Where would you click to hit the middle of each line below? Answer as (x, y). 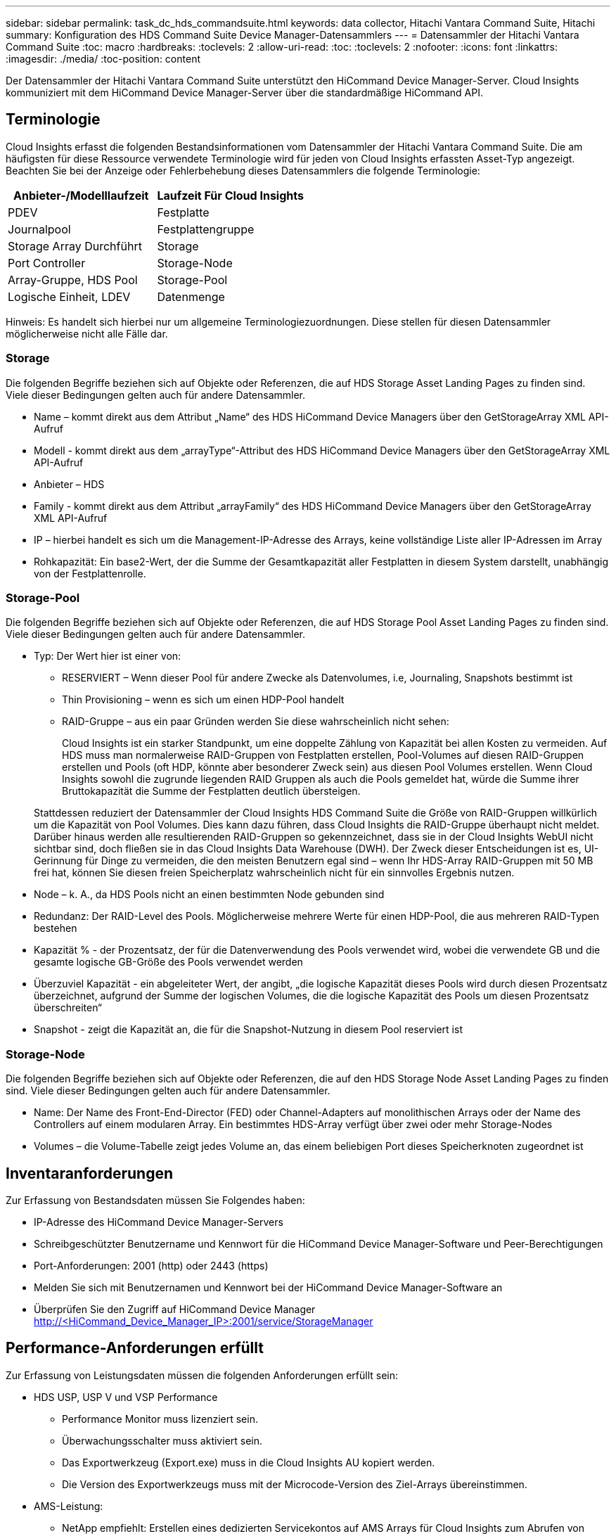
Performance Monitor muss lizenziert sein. (160, 1419)
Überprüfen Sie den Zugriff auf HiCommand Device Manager (175, 1309)
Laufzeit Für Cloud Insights (230, 195)
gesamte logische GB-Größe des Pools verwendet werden (168, 962)
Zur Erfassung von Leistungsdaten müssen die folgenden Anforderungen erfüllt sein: (202, 1375)
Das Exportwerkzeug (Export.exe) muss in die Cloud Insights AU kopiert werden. (249, 1462)
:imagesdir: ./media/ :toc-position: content (103, 59)
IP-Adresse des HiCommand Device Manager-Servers (159, 1222)
